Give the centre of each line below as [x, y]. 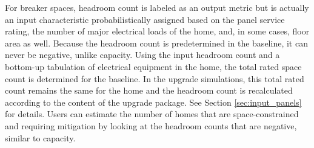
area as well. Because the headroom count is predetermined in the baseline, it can [156, 43]
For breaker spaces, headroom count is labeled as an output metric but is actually [157, 7]
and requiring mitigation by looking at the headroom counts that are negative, [151, 125]
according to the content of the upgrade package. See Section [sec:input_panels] [153, 102]
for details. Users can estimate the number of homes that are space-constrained [152, 114]
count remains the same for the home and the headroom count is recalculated [149, 90]
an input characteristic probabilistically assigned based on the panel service [145, 19]
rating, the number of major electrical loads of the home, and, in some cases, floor [157, 31]
